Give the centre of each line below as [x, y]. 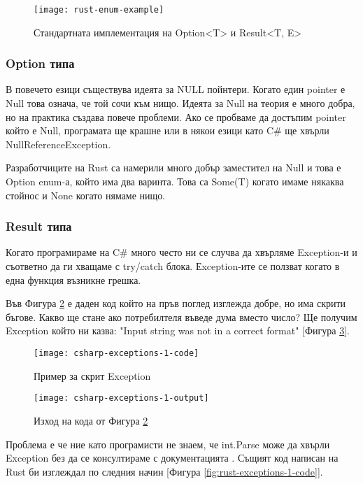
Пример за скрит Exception [92, 375]
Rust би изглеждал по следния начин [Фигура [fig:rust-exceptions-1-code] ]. [164, 471]
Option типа [40, 63]
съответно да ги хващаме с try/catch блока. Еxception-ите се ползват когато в [173, 266]
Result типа [39, 226]
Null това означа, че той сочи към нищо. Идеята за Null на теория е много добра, [180, 103]
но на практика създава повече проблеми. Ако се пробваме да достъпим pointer [176, 116]
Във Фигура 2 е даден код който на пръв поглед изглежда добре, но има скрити [176, 303]
